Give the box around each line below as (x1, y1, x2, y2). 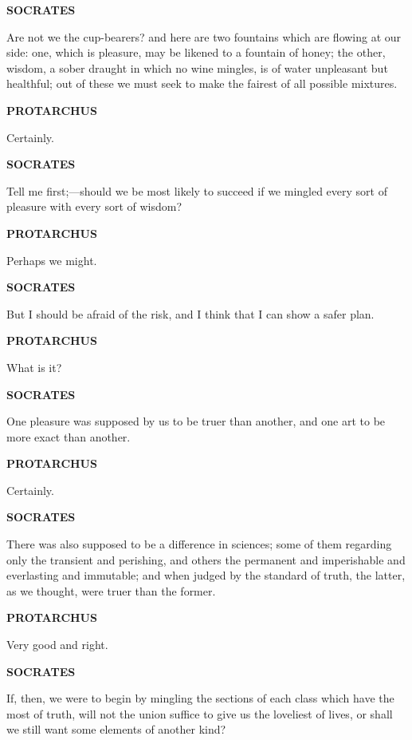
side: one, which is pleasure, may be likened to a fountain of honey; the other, (6, 44, 386, 61)
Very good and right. (6, 636, 108, 653)
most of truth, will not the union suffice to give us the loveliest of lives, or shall (6, 705, 393, 722)
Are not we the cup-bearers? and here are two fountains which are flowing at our (6, 28, 402, 45)
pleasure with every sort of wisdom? (6, 198, 182, 215)
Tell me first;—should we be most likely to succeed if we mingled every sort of (6, 182, 387, 199)
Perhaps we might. (6, 251, 97, 268)
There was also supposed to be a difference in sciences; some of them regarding (6, 536, 392, 552)
